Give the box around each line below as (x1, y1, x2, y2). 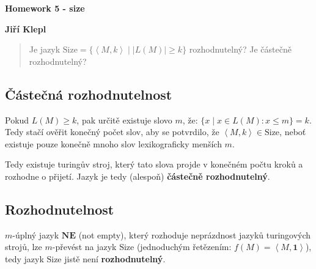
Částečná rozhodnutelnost (5, 84, 172, 103)
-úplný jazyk (12, 228, 59, 241)
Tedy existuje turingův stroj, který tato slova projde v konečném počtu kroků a (5, 158, 303, 171)
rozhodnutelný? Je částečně (189, 43, 292, 56)
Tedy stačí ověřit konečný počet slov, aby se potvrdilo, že (5, 125, 219, 138)
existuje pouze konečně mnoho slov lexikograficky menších (5, 137, 222, 150)
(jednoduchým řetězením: (136, 240, 232, 253)
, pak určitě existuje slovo (76, 113, 172, 126)
